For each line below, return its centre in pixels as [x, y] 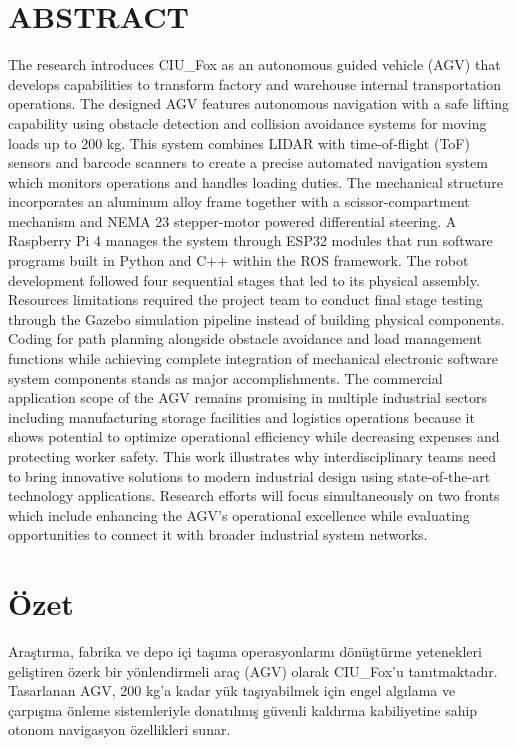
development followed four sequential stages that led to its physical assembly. [244, 279]
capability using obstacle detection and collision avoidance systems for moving [247, 122]
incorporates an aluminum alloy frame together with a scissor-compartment [239, 201]
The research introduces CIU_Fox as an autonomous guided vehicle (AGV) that [254, 64]
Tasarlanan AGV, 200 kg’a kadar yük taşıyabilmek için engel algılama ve [232, 690]
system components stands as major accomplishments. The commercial [225, 377]
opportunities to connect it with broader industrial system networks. [218, 534]
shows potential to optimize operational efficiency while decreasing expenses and [254, 436]
